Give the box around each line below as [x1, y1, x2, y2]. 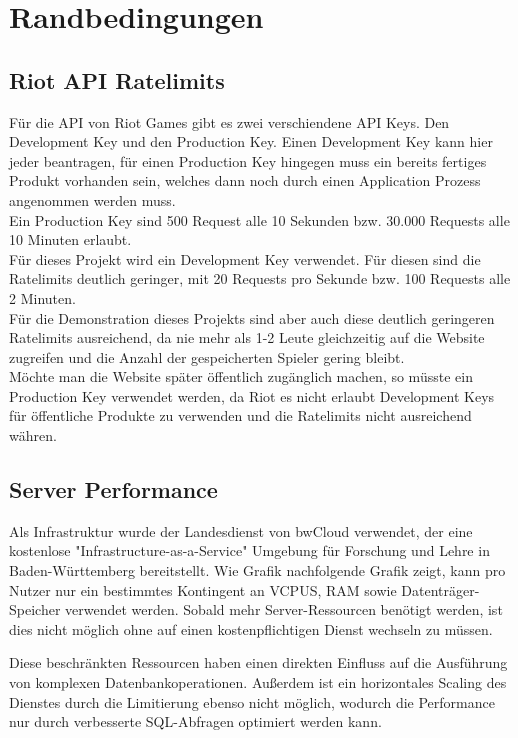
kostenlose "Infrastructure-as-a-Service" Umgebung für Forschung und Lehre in [9, 540, 490, 561]
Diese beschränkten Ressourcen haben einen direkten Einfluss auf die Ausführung [9, 652, 508, 673]
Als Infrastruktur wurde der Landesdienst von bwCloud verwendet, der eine [9, 520, 473, 541]
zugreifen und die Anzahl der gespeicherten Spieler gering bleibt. [9, 346, 405, 367]
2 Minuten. [9, 287, 76, 308]
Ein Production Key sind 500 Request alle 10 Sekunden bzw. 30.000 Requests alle [9, 209, 510, 230]
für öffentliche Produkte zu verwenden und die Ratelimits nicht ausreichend [9, 405, 472, 426]
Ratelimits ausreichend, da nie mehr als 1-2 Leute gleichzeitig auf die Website [9, 327, 485, 348]
